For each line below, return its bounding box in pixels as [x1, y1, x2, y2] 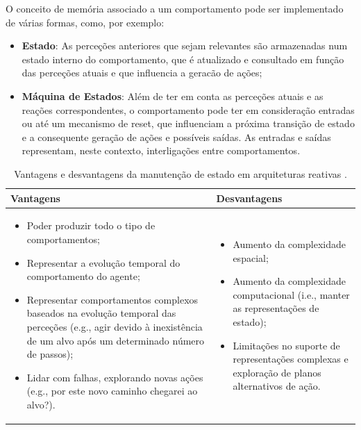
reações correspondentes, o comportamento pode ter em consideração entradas [22, 102, 355, 117]
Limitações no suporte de [233, 338, 340, 352]
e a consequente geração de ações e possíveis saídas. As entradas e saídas [22, 129, 331, 144]
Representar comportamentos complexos [26, 292, 199, 306]
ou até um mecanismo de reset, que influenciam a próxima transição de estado [22, 116, 355, 131]
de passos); [26, 347, 74, 361]
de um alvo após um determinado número [26, 333, 205, 347]
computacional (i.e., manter [233, 287, 350, 301]
